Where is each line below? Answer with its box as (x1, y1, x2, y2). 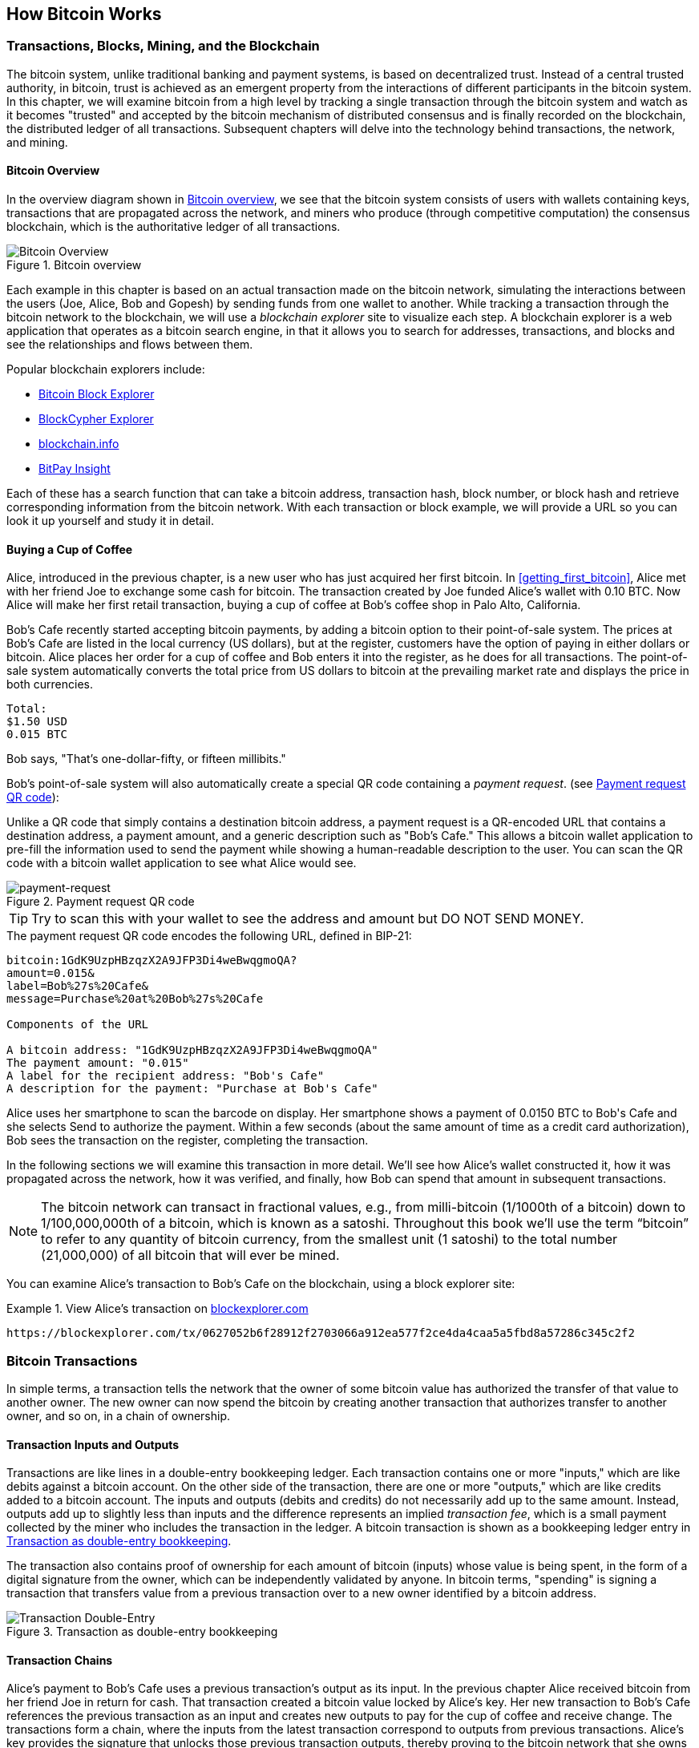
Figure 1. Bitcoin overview (6, 258, 142, 272)
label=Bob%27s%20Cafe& (6, 979, 149, 993)
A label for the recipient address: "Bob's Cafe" (6, 1069, 325, 1083)
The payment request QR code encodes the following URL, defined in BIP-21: (6, 929, 412, 943)
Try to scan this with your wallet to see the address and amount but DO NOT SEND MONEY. (31, 910, 584, 927)
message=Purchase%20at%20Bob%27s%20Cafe (6, 992, 264, 1006)
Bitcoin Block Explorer (38, 387, 155, 402)
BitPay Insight (38, 462, 111, 476)
